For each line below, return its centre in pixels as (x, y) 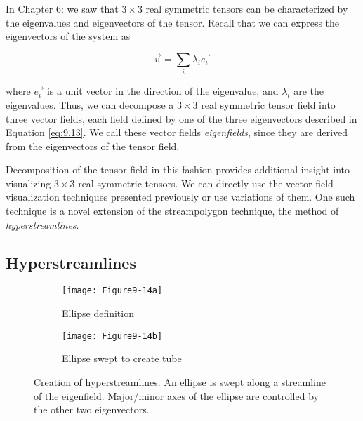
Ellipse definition (98, 313)
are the (309, 91)
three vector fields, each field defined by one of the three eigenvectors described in (181, 118)
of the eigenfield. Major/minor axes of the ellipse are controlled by (176, 395)
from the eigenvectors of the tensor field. (93, 146)
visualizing (28, 183)
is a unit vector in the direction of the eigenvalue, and (163, 91)
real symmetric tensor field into (268, 104)
